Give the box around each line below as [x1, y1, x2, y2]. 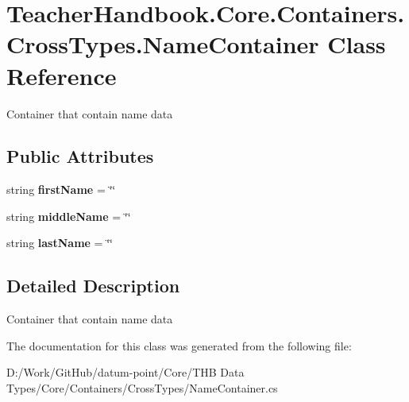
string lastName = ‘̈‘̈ [6, 234, 113, 251]
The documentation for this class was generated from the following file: [6, 337, 352, 354]
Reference [6, 59, 117, 91]
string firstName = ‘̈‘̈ [6, 181, 116, 198]
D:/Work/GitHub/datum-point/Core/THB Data [6, 364, 245, 381]
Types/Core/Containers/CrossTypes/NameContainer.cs [6, 380, 278, 396]
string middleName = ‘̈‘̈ [6, 207, 131, 224]
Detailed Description [6, 273, 180, 298]
